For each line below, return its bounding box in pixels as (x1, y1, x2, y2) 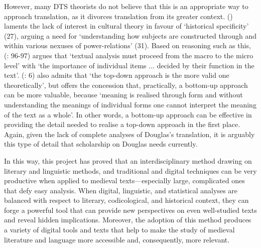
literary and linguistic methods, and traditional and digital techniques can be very (4, 165, 257, 176)
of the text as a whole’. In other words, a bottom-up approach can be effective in (4, 109, 252, 119)
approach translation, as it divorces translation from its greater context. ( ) (4, 11, 233, 21)
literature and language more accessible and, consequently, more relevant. (4, 234, 230, 244)
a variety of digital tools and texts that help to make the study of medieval (4, 224, 235, 235)
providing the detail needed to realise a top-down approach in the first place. (4, 119, 240, 130)
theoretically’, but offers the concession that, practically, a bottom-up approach (4, 79, 248, 90)
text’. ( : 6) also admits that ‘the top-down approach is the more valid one (4, 70, 229, 80)
